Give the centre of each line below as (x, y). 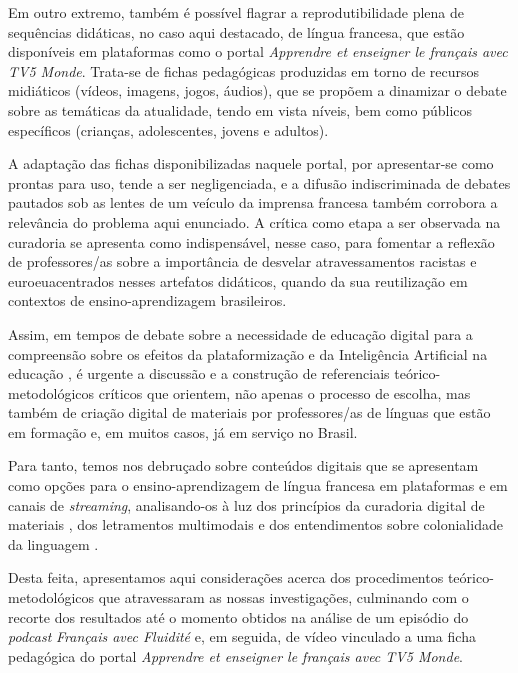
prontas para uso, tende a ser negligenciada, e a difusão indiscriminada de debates (259, 182)
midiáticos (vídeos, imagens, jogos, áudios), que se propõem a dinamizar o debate (257, 90)
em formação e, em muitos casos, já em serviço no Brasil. (183, 431)
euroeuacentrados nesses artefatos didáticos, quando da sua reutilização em (238, 280)
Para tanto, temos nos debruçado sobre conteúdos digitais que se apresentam (243, 465)
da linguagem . (53, 543)
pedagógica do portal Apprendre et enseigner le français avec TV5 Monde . (235, 655)
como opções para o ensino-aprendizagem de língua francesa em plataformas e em (258, 485)
